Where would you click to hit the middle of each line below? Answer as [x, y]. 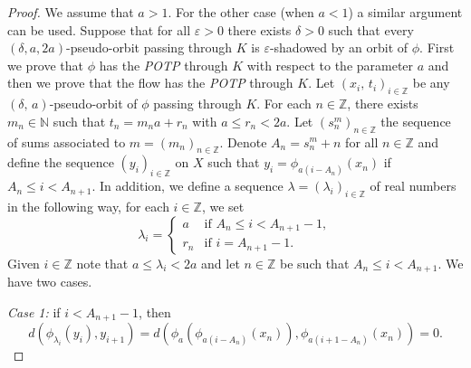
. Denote [243, 142]
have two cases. [50, 281]
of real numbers [413, 186]
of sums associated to [67, 142]
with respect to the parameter [330, 65]
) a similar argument [405, 12]
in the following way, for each [88, 206]
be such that [315, 263]
